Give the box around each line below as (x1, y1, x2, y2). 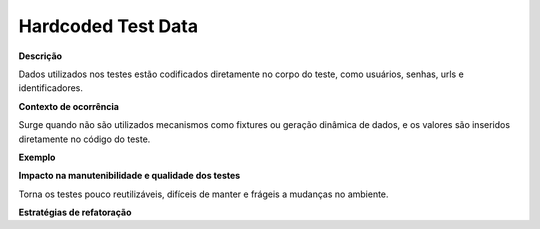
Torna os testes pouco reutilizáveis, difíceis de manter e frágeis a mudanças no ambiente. (18, 188, 389, 200)
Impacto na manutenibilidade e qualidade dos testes (18, 170, 241, 182)
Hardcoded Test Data (18, 15, 199, 37)
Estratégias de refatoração (18, 206, 132, 219)
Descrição (18, 50, 63, 62)
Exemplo (18, 151, 56, 163)
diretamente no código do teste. (18, 133, 151, 145)
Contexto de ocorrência (18, 100, 120, 112)
